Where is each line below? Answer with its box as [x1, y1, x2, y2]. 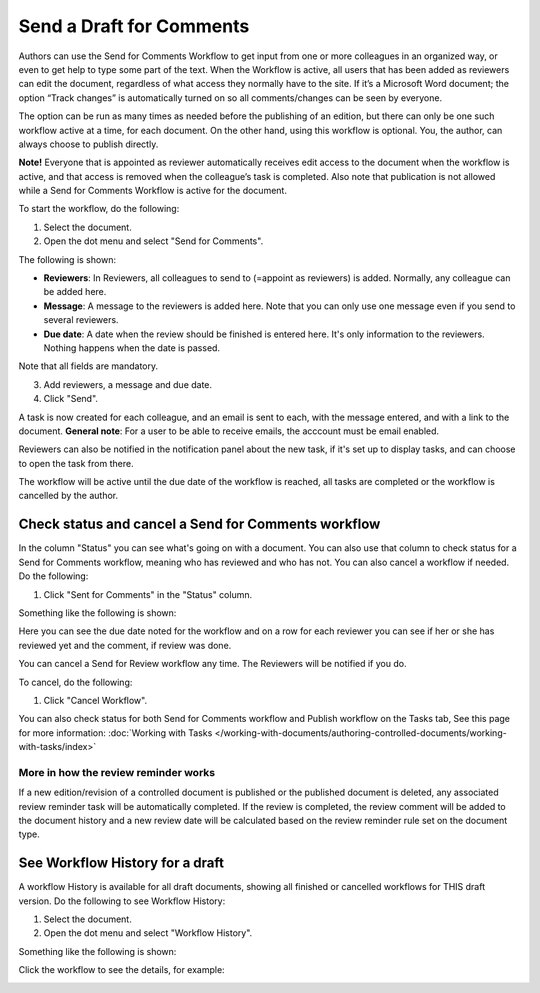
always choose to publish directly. [18, 138, 159, 150]
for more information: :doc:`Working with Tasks [18, 726, 213, 739]
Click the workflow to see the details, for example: [18, 964, 225, 976]
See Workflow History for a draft [18, 855, 225, 872]
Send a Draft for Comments [18, 15, 250, 37]
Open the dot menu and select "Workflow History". [43, 927, 253, 939]
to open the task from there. [18, 457, 134, 469]
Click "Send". [43, 393, 99, 405]
